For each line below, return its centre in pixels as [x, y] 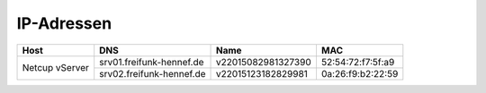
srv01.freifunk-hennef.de [152, 62]
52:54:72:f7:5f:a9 [358, 62]
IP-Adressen [64, 23]
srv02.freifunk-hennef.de [153, 73]
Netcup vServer [55, 68]
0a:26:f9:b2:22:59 [360, 73]
